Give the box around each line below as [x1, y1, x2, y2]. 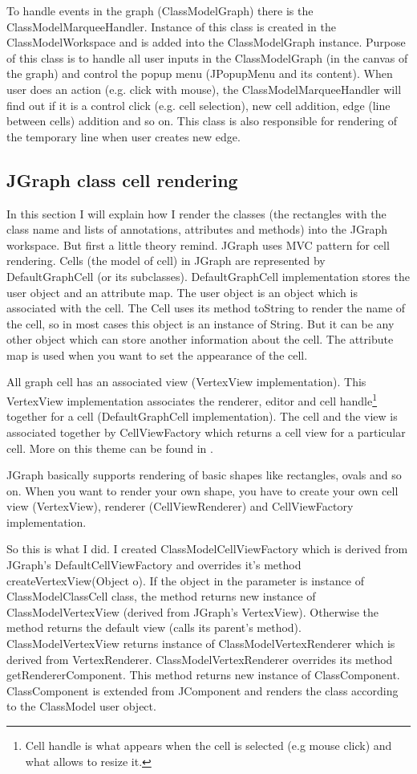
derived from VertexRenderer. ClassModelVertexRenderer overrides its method [6, 650, 393, 667]
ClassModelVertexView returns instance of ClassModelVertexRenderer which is [6, 635, 395, 652]
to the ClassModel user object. [6, 698, 156, 715]
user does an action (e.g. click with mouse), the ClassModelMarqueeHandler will [6, 80, 402, 97]
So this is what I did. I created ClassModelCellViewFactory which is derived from [6, 540, 408, 557]
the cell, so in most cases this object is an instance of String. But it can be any [6, 315, 395, 332]
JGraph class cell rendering [6, 167, 238, 192]
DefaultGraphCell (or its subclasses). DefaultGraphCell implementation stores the [6, 267, 410, 284]
